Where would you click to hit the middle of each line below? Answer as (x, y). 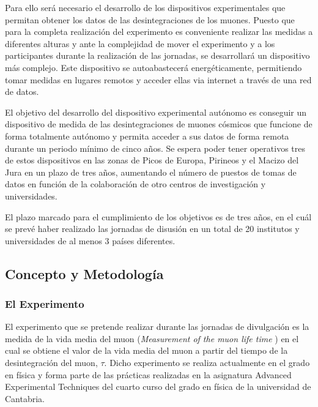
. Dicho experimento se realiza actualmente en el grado (207, 363)
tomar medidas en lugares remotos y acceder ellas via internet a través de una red (158, 79)
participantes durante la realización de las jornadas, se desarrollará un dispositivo (157, 55)
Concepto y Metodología (84, 273)
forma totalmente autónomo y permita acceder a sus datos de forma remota (147, 136)
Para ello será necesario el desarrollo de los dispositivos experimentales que (145, 7)
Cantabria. (25, 398)
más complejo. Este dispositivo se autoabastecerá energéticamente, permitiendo (153, 67)
